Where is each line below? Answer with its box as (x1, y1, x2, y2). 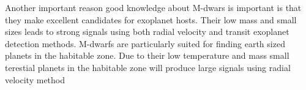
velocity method (5, 73, 65, 86)
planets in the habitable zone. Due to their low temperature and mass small (5, 49, 289, 62)
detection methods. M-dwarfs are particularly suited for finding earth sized (5, 37, 285, 50)
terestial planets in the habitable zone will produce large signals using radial (5, 61, 291, 73)
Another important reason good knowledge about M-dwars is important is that (5, 1, 302, 13)
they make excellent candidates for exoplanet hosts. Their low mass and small (5, 13, 297, 26)
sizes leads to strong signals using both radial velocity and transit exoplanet (5, 25, 289, 38)
